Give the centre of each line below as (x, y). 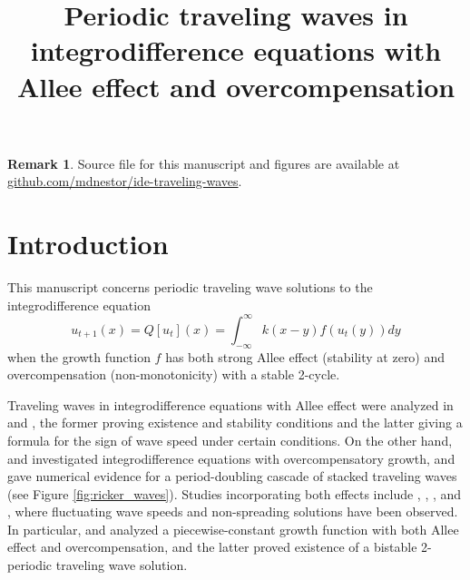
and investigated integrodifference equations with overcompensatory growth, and (231, 458)
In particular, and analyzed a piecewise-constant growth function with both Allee (233, 529)
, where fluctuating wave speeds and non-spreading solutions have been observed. (233, 511)
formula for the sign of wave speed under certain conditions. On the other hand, (230, 440)
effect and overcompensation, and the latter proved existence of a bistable (212, 547)
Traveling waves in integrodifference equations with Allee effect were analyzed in (230, 404)
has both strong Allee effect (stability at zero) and (305, 356)
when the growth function (79, 356)
